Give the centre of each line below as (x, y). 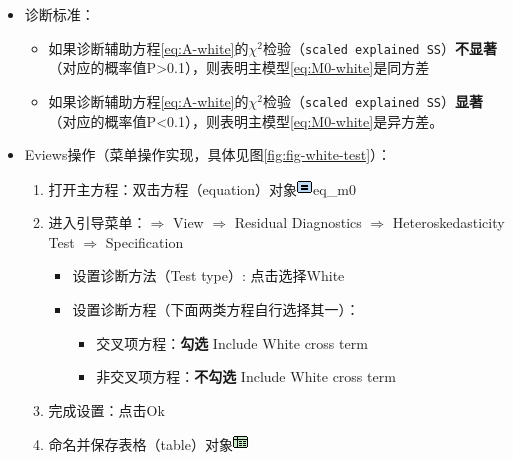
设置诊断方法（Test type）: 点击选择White (208, 275)
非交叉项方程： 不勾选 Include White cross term (246, 376)
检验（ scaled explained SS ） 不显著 (379, 47)
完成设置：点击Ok (106, 409)
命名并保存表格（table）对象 (140, 444)
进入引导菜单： (97, 222)
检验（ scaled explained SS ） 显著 (372, 100)
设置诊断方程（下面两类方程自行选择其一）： (216, 309)
